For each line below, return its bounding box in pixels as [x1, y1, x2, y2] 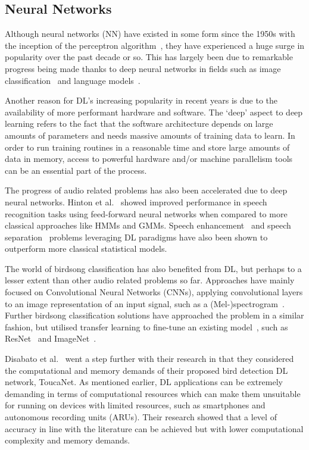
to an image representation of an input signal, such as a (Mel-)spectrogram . [5, 297, 285, 310]
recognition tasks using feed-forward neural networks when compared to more [5, 207, 288, 220]
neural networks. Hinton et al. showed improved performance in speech [5, 195, 267, 208]
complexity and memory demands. [5, 434, 130, 446]
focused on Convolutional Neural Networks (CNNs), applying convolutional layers [5, 286, 303, 298]
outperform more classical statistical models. [5, 242, 167, 255]
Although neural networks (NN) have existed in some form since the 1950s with [5, 27, 295, 40]
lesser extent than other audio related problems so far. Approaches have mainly [5, 274, 295, 286]
